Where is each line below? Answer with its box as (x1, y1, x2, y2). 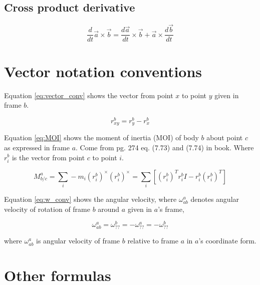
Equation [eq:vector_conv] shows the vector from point (4, 90, 173, 100)
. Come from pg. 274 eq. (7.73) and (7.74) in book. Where (76, 142, 254, 152)
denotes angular (190, 194, 239, 204)
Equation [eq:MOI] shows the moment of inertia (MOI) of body (4, 132, 199, 143)
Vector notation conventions (4, 61, 202, 81)
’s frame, (158, 203, 184, 214)
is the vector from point (12, 152, 85, 162)
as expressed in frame (4, 142, 70, 152)
